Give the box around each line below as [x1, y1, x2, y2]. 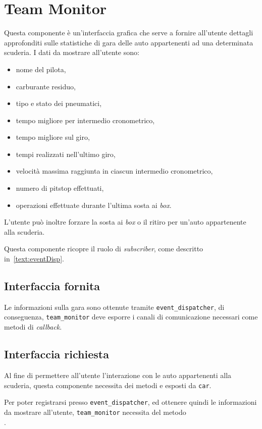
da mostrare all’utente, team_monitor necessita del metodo [4, 406, 186, 417]
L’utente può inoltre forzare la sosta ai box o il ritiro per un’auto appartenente [4, 217, 246, 227]
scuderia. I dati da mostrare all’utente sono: [4, 47, 139, 58]
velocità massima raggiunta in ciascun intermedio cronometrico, [16, 166, 213, 176]
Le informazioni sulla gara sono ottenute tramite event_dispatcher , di [4, 301, 225, 312]
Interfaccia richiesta [4, 346, 109, 362]
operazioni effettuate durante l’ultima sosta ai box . [16, 199, 172, 210]
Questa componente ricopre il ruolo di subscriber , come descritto [4, 243, 203, 254]
